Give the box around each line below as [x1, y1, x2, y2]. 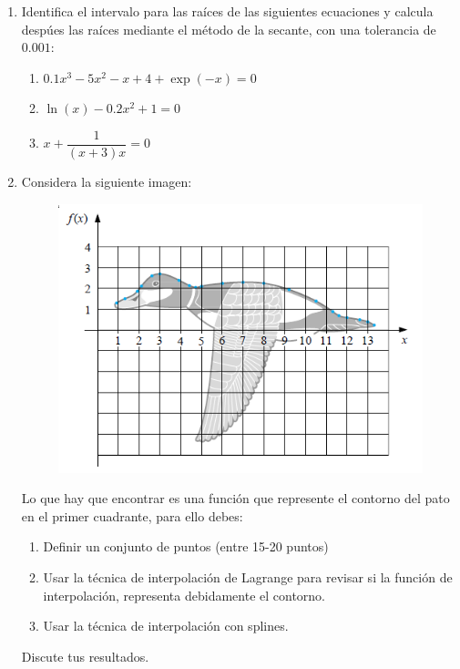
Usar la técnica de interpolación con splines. [43, 616, 289, 635]
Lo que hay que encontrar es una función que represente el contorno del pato [21, 489, 450, 508]
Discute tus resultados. [21, 646, 149, 665]
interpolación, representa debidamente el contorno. [43, 585, 326, 604]
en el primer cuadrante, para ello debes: [21, 506, 243, 525]
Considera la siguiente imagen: [21, 172, 192, 191]
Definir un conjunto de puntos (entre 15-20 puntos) [43, 537, 329, 556]
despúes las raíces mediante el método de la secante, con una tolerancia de [21, 19, 436, 38]
